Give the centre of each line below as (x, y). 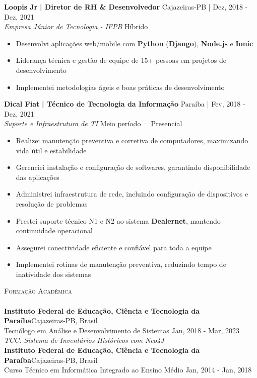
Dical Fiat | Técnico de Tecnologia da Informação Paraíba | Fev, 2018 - (125, 104)
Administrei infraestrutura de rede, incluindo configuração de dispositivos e (132, 194)
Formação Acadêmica (38, 291)
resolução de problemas (52, 203)
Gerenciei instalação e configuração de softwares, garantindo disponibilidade (133, 167)
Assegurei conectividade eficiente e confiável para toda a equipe (114, 247)
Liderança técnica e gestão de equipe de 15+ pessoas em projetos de (121, 60)
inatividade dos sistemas (53, 274)
